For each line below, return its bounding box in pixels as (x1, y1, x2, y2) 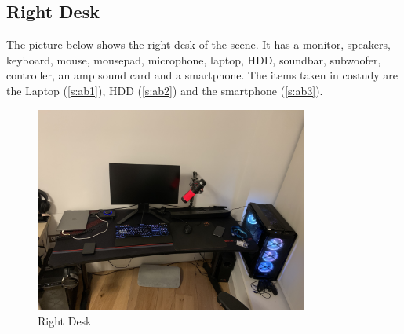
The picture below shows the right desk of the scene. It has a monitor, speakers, (6, 36, 391, 53)
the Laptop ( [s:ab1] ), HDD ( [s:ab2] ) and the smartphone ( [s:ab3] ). (6, 82, 323, 98)
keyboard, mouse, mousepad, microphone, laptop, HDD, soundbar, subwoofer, (6, 51, 381, 68)
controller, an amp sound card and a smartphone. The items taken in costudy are (6, 67, 399, 83)
